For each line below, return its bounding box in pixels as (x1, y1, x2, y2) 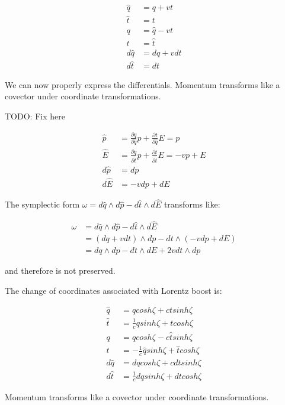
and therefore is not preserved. (5, 264, 116, 277)
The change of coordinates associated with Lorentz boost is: (5, 284, 222, 296)
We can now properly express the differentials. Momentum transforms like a (5, 78, 280, 90)
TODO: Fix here (5, 109, 65, 122)
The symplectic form (5, 198, 80, 210)
